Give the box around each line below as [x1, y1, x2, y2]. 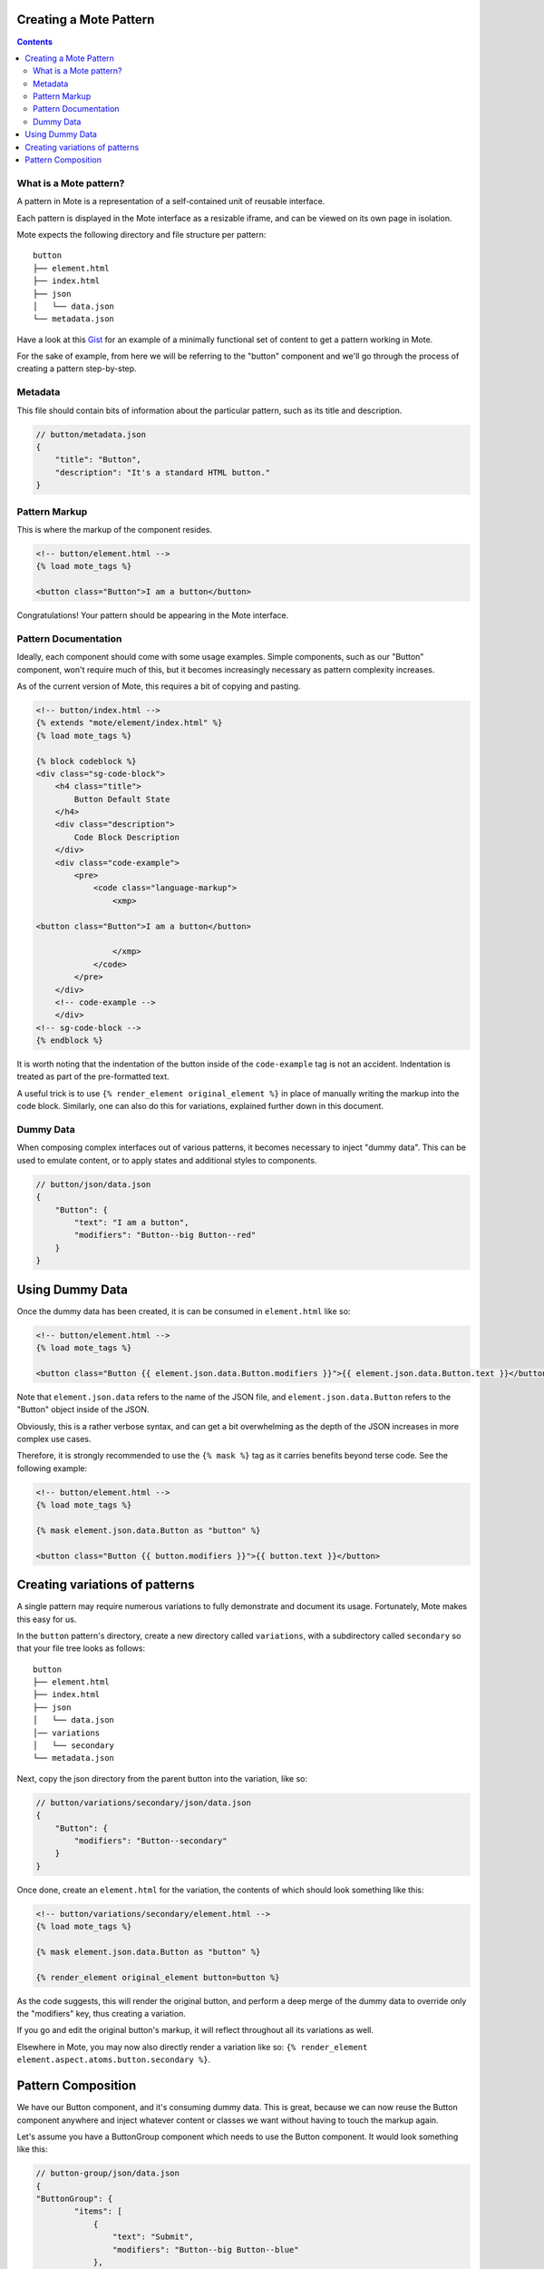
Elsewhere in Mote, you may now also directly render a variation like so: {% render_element [16, 2041, 368, 2052]
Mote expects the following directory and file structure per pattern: [16, 229, 267, 240]
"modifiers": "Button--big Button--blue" [112, 2244, 299, 2254]
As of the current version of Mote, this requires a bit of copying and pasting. [16, 681, 301, 692]
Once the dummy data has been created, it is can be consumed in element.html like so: [16, 1305, 351, 1316]
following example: [16, 1462, 88, 1474]
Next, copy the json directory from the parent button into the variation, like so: [16, 1773, 308, 1783]
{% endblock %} [35, 1036, 103, 1046]
